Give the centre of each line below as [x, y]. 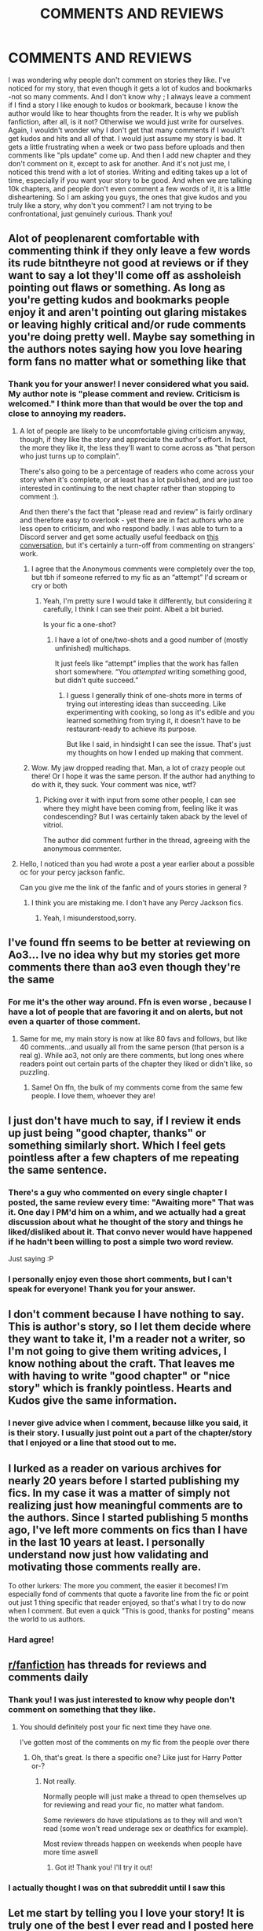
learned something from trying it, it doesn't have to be [153, 720]
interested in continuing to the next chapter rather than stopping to [127, 488]
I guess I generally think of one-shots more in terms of [154, 695]
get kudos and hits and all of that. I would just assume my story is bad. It [125, 138]
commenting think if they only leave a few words [130, 251]
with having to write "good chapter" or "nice [119, 1376]
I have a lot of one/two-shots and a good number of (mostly [152, 640]
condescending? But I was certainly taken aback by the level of [145, 816]
